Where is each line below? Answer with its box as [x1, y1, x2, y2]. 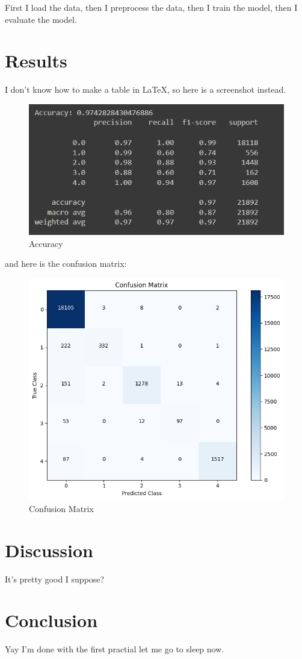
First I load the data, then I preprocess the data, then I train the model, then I [5, 1, 298, 13]
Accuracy [29, 237, 63, 249]
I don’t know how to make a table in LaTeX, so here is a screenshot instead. [5, 83, 286, 96]
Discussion [5, 537, 93, 562]
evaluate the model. [5, 13, 77, 25]
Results [5, 48, 67, 73]
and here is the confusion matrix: [5, 257, 127, 270]
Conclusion [5, 608, 98, 632]
